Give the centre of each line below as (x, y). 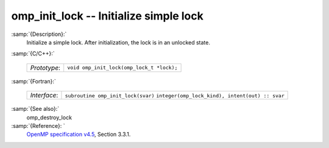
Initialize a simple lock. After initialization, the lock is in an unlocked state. (118, 42)
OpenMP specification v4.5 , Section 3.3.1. (79, 135)
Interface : (44, 96)
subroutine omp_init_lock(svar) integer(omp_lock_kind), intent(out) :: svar (175, 96)
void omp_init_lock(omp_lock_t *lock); (122, 68)
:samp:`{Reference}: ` (38, 125)
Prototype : (45, 68)
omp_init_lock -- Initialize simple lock (107, 16)
